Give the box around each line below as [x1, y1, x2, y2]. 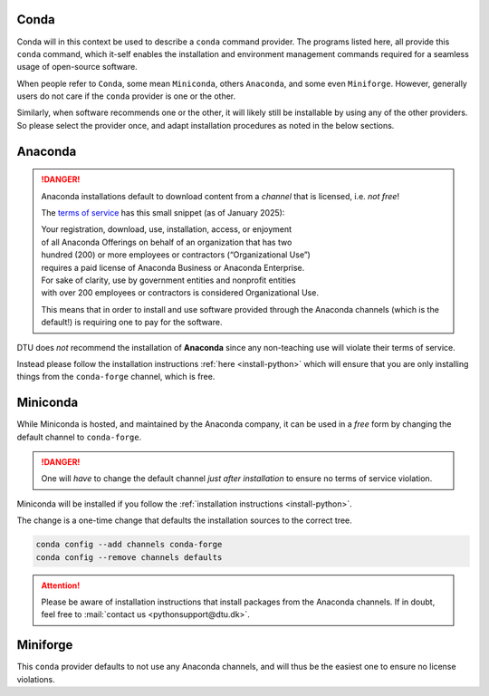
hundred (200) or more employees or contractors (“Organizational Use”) [41, 249, 312, 260]
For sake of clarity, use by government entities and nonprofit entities [41, 275, 296, 285]
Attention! [41, 580, 81, 591]
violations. [16, 673, 55, 684]
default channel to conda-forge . [16, 431, 142, 442]
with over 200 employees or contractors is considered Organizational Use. [41, 287, 319, 298]
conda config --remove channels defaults [35, 552, 223, 562]
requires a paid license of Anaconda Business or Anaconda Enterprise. [41, 262, 305, 273]
